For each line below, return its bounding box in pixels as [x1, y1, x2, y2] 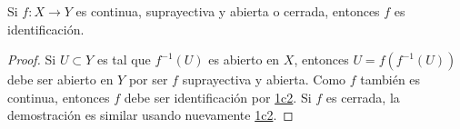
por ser [128, 70, 168, 89]
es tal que [96, 50, 151, 69]
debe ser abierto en [7, 70, 114, 89]
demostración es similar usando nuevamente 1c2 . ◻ [7, 105, 294, 124]
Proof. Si [7, 50, 56, 69]
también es [360, 70, 421, 89]
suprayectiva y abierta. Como [182, 70, 346, 89]
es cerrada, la [325, 87, 400, 106]
